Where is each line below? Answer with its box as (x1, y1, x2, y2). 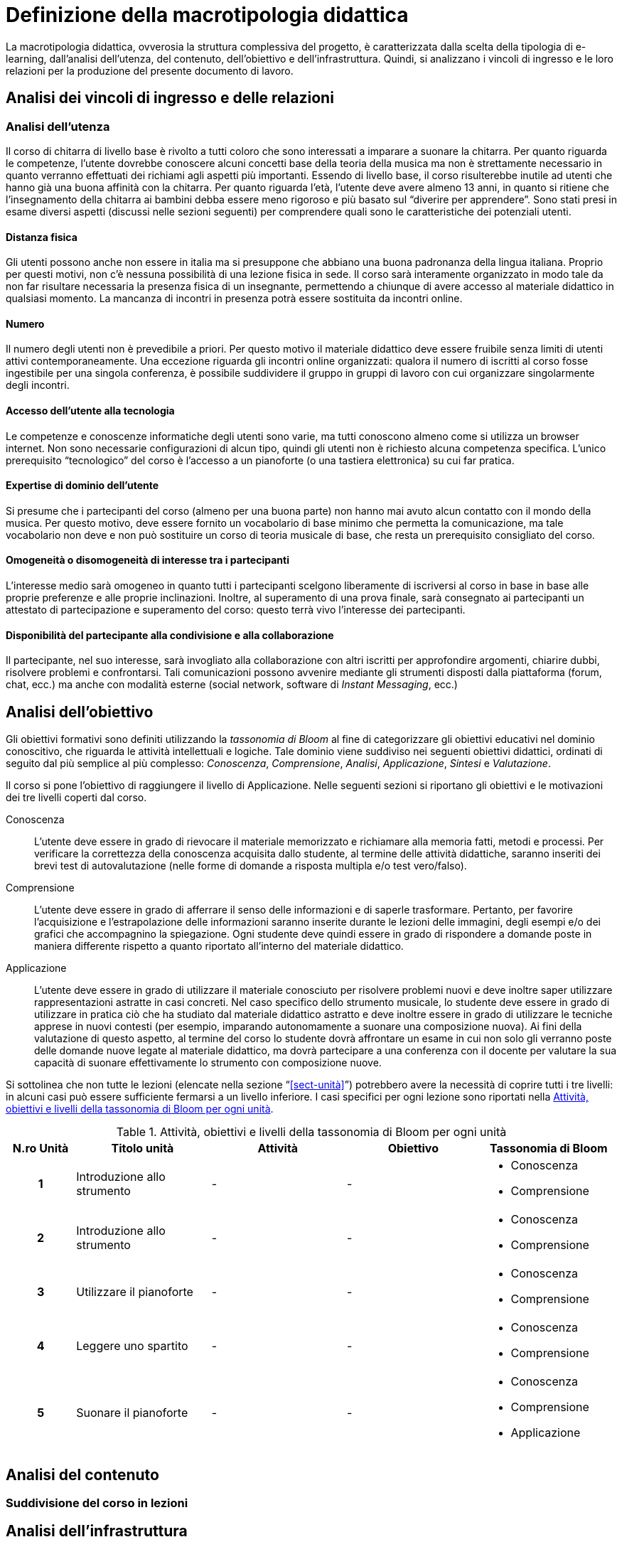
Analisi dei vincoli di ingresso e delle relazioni (6, 89, 334, 107)
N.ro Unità (12, 1141, 69, 1156)
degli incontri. (6, 379, 70, 392)
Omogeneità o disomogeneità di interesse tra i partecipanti (6, 554, 289, 567)
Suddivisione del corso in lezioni (6, 1495, 188, 1510)
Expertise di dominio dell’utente (6, 479, 159, 492)
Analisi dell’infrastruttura (6, 1522, 188, 1541)
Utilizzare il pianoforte (76, 1285, 193, 1300)
